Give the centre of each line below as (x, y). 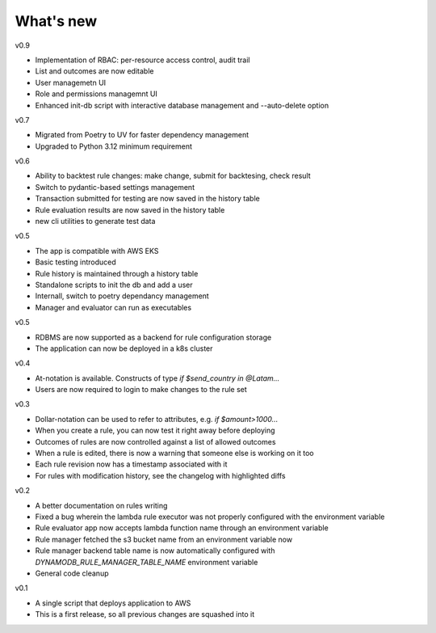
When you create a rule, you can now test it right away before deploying (155, 430)
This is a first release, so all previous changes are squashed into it (145, 614)
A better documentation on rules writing (101, 505)
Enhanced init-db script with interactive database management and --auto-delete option (182, 105)
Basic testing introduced (75, 262)
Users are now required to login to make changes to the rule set (141, 390)
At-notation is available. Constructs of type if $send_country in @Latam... (157, 378)
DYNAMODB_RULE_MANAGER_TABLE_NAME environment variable (147, 562)
